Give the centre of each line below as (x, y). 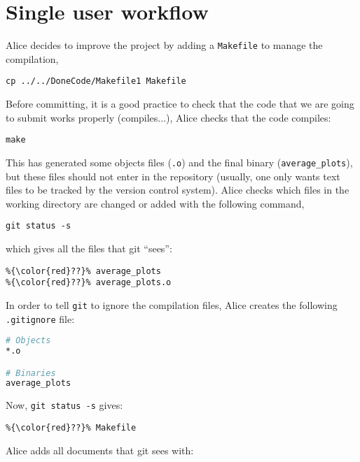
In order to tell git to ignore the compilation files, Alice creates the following (172, 304)
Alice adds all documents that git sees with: (100, 450)
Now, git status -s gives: (64, 405)
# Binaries (31, 373)
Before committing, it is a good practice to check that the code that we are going (180, 104)
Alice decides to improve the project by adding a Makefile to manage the (164, 45)
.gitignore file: (40, 318)
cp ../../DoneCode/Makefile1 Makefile (96, 81)
